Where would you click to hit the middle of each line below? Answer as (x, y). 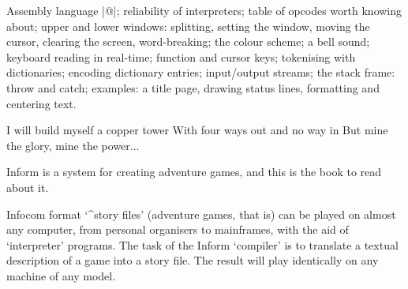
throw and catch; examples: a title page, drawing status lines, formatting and (193, 87)
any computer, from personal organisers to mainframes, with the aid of (178, 229)
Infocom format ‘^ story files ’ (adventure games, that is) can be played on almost (201, 214)
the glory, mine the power (68, 145)
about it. (28, 187)
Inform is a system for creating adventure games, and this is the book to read (194, 172)
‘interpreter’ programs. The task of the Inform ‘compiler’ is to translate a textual (202, 244)
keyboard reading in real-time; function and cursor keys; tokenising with (181, 56)
